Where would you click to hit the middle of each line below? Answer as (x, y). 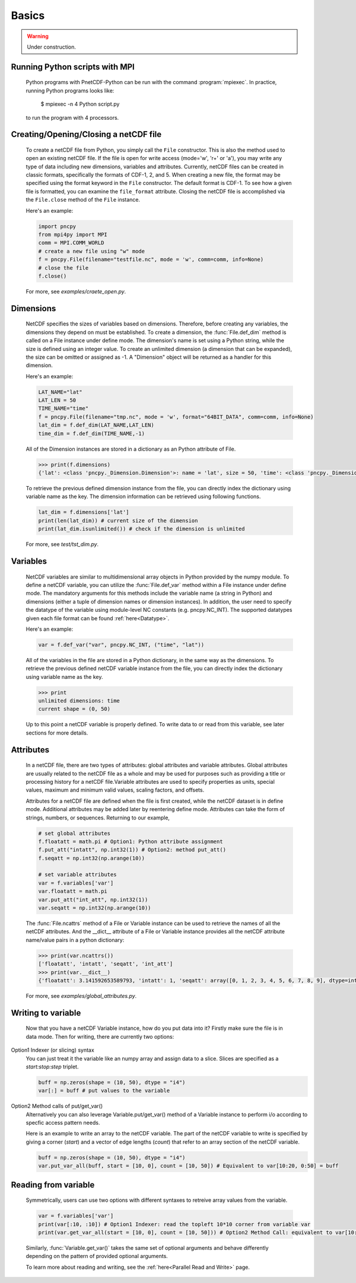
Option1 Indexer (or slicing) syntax (53, 1050)
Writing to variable (46, 1013)
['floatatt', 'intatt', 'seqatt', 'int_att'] (106, 964)
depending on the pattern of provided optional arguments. (97, 1256)
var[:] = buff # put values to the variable (104, 1091)
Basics (28, 15)
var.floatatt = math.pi (73, 891)
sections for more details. (57, 733)
